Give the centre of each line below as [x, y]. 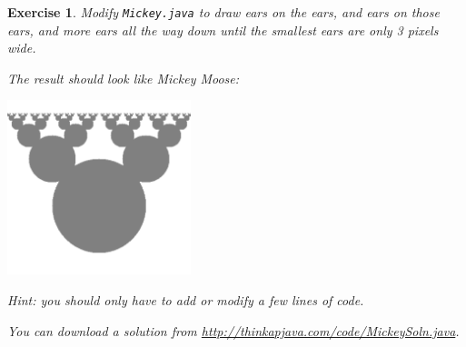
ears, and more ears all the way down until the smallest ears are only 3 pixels [223, 30]
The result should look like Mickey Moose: [124, 78]
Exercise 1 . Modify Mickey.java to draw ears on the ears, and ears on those [223, 12]
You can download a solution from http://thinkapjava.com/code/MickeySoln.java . [233, 330]
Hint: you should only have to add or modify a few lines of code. [186, 300]
